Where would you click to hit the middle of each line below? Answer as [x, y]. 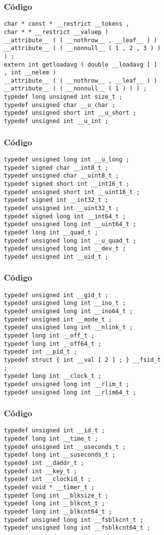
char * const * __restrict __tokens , [67, 24]
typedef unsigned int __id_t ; [55, 431]
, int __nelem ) [30, 73]
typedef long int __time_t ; [51, 439]
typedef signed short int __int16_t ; [67, 184]
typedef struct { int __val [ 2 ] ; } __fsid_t [82, 360]
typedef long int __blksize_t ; [56, 495]
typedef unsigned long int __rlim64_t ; [70, 392]
